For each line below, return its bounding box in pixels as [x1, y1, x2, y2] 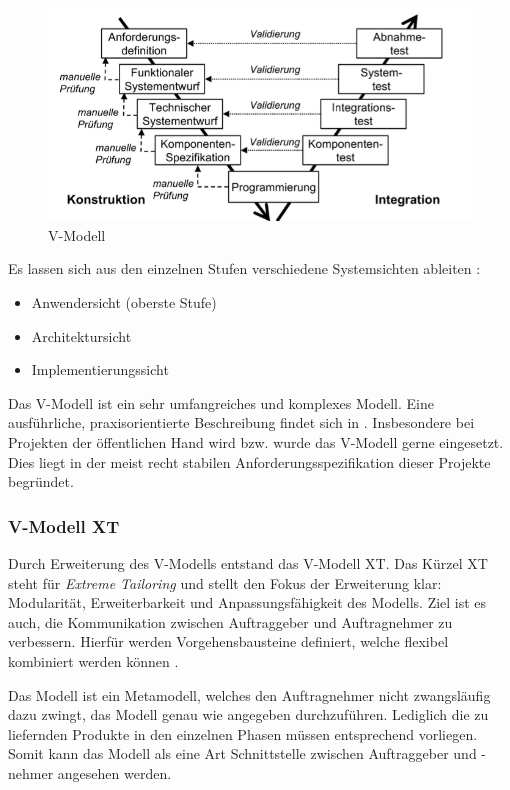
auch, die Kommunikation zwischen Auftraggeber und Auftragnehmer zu [8, 611, 453, 632]
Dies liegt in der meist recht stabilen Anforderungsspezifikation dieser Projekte [8, 451, 491, 472]
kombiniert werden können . [8, 650, 179, 671]
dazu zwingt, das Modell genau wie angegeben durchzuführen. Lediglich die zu [8, 704, 489, 725]
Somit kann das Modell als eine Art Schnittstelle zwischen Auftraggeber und [8, 743, 477, 764]
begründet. [8, 471, 74, 492]
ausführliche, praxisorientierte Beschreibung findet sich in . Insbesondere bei [8, 412, 475, 433]
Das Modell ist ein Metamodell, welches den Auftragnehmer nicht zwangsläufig [8, 684, 491, 705]
